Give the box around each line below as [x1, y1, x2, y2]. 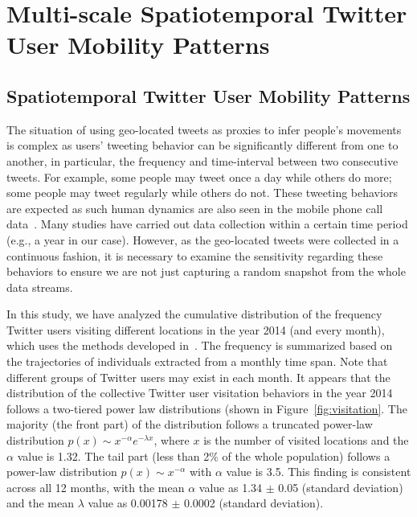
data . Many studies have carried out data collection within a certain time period [6, 215, 408, 232]
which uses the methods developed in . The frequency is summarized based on [6, 337, 393, 354]
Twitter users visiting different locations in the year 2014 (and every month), [6, 321, 385, 338]
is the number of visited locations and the [203, 432, 409, 449]
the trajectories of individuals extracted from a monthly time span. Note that [6, 353, 388, 370]
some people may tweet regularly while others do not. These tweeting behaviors [6, 184, 398, 201]
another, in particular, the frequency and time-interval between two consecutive [6, 152, 399, 169]
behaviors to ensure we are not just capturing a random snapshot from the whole [6, 263, 406, 280]
